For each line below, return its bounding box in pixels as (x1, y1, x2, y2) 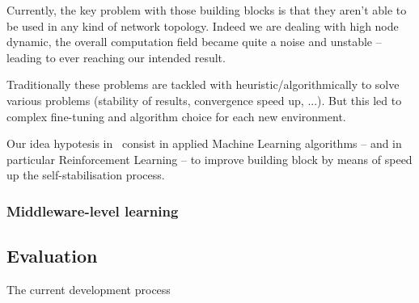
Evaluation (6, 243, 98, 268)
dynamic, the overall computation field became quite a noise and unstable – (6, 33, 382, 50)
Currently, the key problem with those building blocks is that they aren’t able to (6, 2, 407, 18)
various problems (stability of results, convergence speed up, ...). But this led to (6, 91, 402, 108)
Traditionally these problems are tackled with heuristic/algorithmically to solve (6, 76, 400, 93)
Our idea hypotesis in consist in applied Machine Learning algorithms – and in (6, 135, 402, 152)
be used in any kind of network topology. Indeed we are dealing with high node (6, 17, 399, 34)
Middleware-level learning (6, 200, 179, 221)
